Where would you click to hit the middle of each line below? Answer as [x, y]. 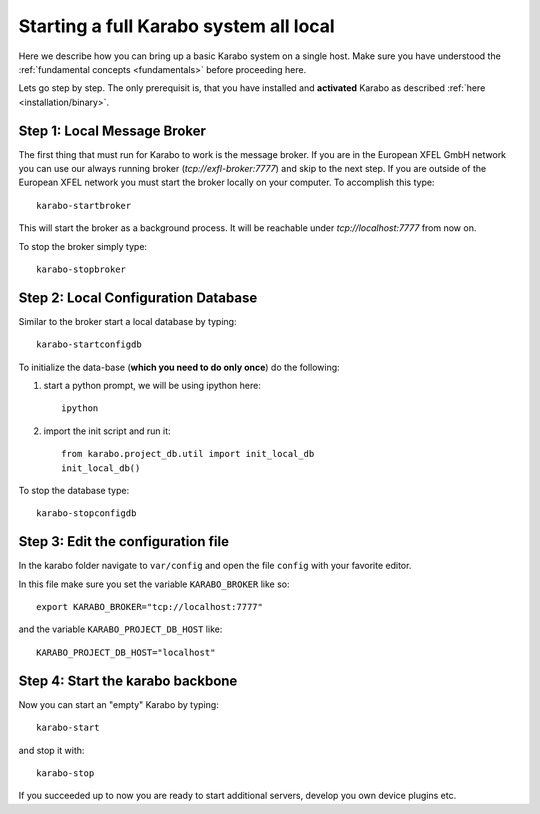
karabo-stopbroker [81, 269]
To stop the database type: [74, 490]
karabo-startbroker [84, 205]
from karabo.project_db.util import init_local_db [188, 454]
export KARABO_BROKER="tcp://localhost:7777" [150, 607]
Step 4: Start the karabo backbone [128, 680]
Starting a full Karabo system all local [176, 26]
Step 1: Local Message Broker [112, 130]
